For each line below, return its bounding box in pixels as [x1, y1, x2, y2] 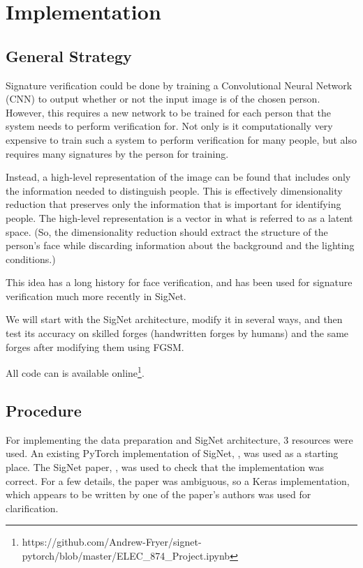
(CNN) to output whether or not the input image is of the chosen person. [6, 91, 320, 106]
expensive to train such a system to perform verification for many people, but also [6, 132, 357, 147]
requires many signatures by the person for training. [6, 146, 229, 160]
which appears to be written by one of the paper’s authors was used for [6, 487, 311, 502]
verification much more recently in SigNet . [6, 288, 186, 303]
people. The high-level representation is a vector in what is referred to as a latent [6, 210, 353, 225]
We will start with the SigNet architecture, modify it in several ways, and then [6, 312, 343, 327]
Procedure [6, 399, 82, 421]
